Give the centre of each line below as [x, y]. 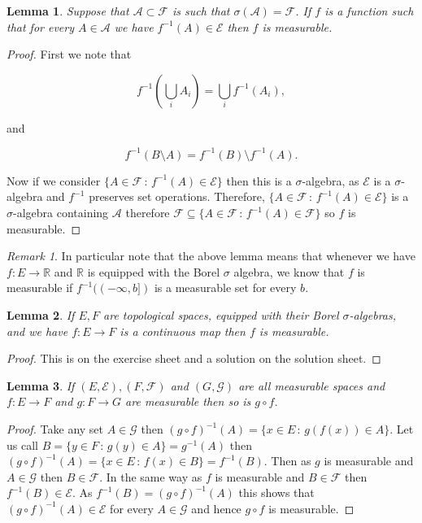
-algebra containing [61, 213]
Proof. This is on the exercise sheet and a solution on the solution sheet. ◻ [194, 358]
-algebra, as [331, 180]
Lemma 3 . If [41, 385]
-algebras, [373, 315]
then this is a [259, 180]
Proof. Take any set [55, 429]
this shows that [276, 492]
